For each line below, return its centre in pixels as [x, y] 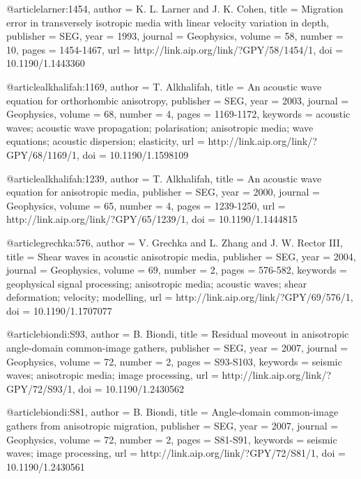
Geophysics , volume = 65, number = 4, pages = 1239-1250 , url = [146, 205]
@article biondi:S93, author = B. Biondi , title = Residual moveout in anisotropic [178, 334]
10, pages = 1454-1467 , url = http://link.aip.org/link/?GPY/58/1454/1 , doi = [175, 49]
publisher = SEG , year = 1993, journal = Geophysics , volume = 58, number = [175, 36]
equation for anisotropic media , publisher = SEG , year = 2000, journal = [163, 192]
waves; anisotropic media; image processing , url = [113, 375]
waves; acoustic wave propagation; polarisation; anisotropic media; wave [160, 127]
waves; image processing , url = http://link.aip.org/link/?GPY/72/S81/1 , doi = [176, 453]
